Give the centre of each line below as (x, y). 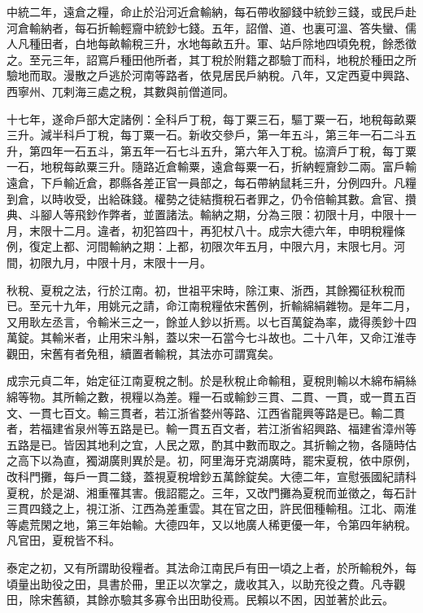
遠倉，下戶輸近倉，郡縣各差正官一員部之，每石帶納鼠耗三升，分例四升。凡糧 (211, 182)
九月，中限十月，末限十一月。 (131, 262)
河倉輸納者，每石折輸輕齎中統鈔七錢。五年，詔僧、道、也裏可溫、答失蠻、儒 (211, 27)
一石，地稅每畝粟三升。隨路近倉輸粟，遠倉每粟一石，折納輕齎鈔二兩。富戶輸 (211, 166)
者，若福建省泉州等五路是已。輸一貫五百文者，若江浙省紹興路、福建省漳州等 (211, 429)
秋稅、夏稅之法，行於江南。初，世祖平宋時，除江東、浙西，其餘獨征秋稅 (200, 289)
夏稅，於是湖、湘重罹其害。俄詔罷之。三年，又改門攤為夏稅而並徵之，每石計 (211, 492)
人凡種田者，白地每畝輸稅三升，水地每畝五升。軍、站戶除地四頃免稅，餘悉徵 (211, 44)
